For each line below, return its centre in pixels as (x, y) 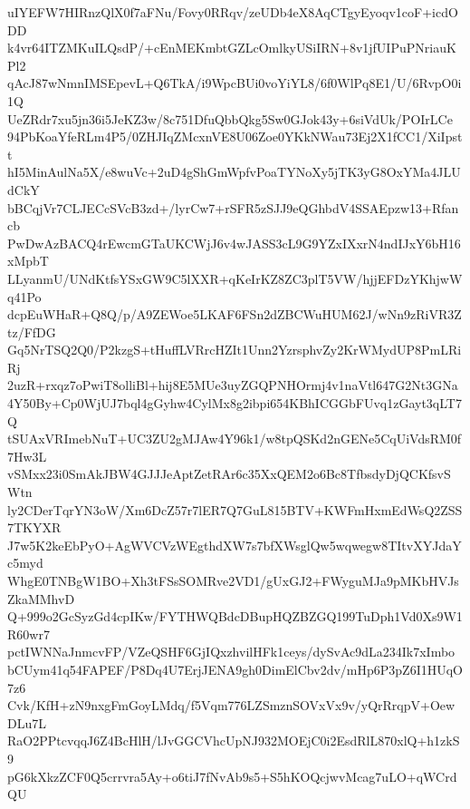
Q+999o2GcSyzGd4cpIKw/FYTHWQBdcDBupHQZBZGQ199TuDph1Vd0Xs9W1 (235, 616)
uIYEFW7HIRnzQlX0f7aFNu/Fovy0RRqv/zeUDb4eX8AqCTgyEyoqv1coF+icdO (233, 12)
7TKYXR (34, 527)
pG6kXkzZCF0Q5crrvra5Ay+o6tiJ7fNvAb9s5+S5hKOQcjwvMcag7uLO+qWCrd (232, 776)
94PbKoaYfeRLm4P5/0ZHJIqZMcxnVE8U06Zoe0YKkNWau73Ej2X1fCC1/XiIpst (235, 136)
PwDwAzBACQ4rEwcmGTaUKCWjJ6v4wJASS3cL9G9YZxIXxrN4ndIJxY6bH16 (234, 243)
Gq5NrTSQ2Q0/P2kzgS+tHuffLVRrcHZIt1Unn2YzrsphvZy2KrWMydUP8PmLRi (235, 350)
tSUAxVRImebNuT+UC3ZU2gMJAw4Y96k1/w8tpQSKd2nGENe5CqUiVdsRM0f (235, 439)
